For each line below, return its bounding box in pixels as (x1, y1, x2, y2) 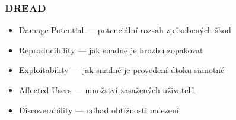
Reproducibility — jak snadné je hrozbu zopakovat (18, 43, 203, 56)
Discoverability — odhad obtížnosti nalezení (18, 103, 179, 116)
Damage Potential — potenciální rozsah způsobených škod (18, 24, 231, 36)
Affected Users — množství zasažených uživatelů (18, 84, 196, 96)
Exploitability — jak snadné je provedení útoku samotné (18, 64, 225, 76)
